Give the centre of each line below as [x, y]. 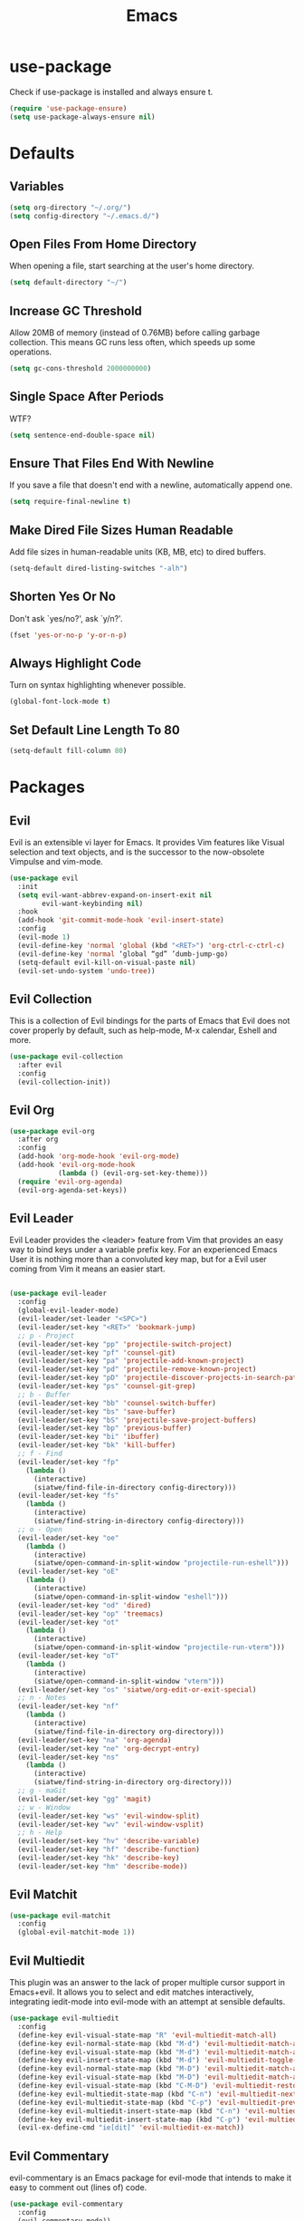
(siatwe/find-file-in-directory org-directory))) [128, 1732]
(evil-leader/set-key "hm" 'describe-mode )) [103, 1866]
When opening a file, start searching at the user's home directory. [132, 266]
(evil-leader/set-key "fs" [68, 1496]
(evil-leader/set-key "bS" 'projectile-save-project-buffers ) [137, 1420]
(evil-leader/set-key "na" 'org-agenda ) [95, 1740]
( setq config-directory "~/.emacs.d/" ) [85, 216]
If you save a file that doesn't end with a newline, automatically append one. [151, 485]
